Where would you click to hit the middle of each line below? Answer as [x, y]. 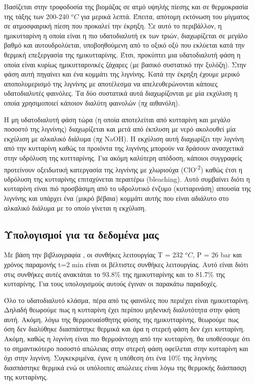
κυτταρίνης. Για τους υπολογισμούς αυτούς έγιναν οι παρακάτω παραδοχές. [111, 284]
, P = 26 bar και [217, 255]
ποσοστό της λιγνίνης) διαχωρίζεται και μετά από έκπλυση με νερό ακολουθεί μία [120, 129]
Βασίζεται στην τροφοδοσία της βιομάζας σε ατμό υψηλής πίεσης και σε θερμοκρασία [126, 6]
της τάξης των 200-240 [37, 16]
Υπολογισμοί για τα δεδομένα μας [81, 234]
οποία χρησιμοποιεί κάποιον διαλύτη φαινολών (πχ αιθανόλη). [92, 102]
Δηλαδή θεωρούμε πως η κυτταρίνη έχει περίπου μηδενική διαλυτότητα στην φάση [122, 310]
